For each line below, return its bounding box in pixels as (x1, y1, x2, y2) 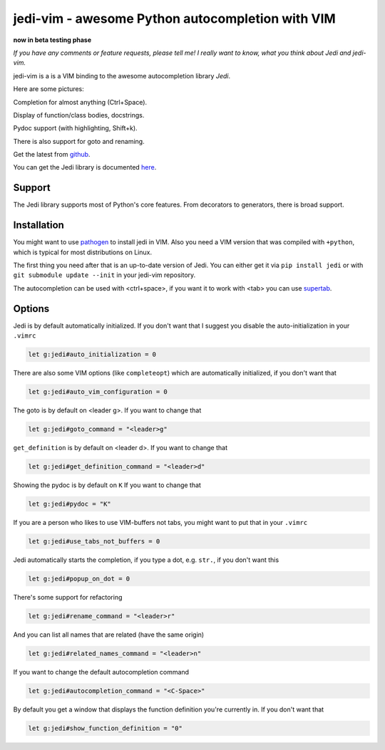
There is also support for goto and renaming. (13, 137, 145, 145)
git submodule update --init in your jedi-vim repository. (13, 271, 196, 279)
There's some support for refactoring (13, 593, 123, 601)
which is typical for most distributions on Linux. (13, 248, 153, 256)
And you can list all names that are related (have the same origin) (13, 630, 205, 639)
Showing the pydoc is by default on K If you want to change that (13, 481, 201, 489)
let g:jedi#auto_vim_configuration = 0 (28, 388, 168, 396)
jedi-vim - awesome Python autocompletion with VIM (13, 11, 337, 26)
